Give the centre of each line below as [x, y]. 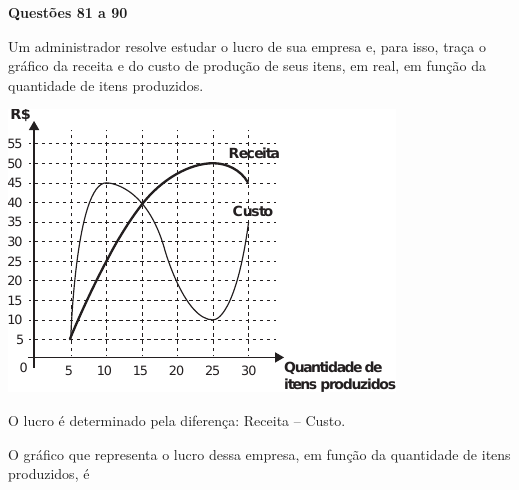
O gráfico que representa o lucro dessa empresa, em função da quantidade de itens [259, 453]
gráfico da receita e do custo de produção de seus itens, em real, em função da [247, 65]
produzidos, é [49, 473]
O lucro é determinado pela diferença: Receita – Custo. [177, 419]
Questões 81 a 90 [68, 12]
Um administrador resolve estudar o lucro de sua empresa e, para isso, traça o [247, 45]
